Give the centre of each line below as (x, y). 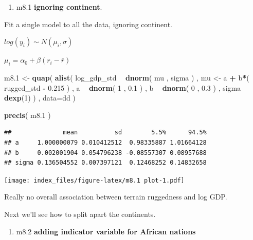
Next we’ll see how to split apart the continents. (80, 214)
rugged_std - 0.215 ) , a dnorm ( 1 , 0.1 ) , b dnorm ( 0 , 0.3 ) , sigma (123, 87)
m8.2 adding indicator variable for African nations (106, 231)
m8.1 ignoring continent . (59, 7)
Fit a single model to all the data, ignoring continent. (88, 24)
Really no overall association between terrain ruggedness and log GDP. (116, 197)
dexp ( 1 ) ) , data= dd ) (40, 98)
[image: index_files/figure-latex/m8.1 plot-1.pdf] (94, 180)
